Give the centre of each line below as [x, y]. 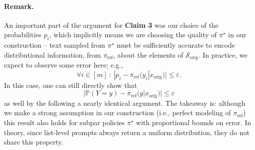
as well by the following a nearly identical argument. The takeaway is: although [125, 103]
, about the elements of [148, 54]
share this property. [34, 142]
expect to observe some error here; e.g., [64, 65]
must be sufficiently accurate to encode [176, 45]
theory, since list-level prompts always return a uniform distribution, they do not [127, 132]
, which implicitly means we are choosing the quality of [133, 35]
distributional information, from [53, 54]
